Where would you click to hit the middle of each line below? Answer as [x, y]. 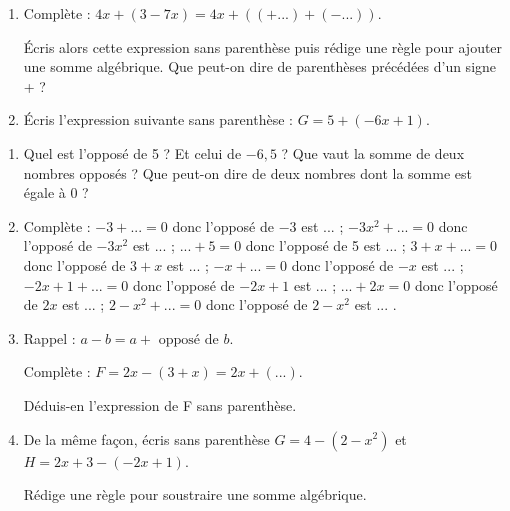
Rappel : [49, 337]
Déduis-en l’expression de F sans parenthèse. [160, 404]
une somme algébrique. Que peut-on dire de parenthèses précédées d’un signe [260, 66]
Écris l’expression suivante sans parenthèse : [158, 119]
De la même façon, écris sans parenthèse [146, 438]
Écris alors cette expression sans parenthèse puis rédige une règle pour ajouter [263, 46]
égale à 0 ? [56, 192]
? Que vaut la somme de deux [373, 152]
